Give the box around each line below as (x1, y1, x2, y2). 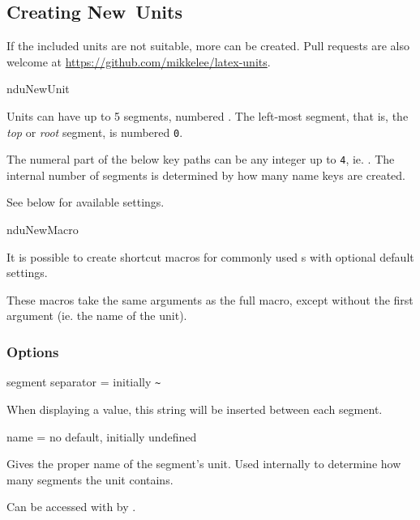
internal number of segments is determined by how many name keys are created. (6, 166, 405, 183)
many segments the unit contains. (6, 471, 174, 488)
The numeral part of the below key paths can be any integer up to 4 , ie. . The (6, 151, 395, 168)
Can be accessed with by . (6, 498, 136, 515)
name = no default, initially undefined (6, 428, 197, 445)
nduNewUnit (6, 80, 70, 97)
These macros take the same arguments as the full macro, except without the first (6, 291, 414, 308)
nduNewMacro (6, 221, 79, 238)
